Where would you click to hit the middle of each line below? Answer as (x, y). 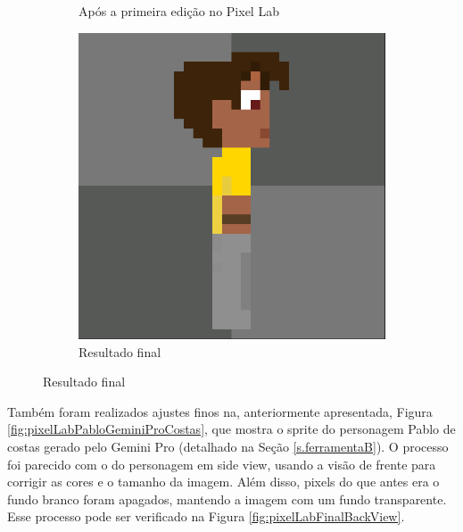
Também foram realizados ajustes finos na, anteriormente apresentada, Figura (220, 411)
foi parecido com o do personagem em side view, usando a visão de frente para (222, 464)
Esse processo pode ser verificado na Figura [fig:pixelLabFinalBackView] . (206, 516)
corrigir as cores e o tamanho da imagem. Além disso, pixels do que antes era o (223, 482)
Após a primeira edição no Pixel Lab (179, 11)
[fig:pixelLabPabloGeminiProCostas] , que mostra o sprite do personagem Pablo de (231, 429)
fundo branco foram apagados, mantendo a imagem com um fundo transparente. (227, 499)
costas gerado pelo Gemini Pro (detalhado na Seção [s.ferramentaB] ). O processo (228, 446)
